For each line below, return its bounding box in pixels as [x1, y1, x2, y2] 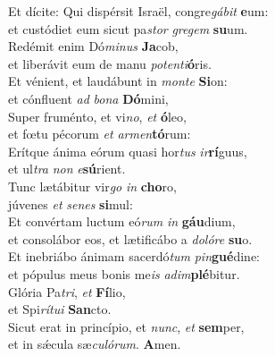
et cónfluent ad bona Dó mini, [8, 89, 169, 107]
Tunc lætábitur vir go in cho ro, [8, 176, 177, 195]
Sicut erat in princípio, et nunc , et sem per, [8, 317, 245, 335]
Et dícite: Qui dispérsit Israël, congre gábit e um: [8, 2, 269, 20]
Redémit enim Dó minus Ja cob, [8, 37, 179, 55]
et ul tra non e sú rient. [8, 159, 126, 178]
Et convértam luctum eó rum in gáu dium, [8, 212, 236, 231]
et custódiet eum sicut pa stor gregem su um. [8, 19, 248, 38]
